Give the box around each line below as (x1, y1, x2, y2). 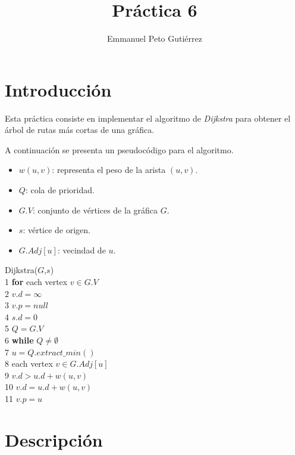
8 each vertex (5, 357, 53, 370)
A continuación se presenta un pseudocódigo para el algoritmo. (5, 143, 234, 156)
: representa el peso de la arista (52, 163, 166, 176)
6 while (5, 333, 34, 346)
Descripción (5, 427, 103, 451)
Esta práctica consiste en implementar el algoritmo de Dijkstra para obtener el (5, 112, 291, 124)
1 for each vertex (5, 276, 68, 287)
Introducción (5, 77, 112, 101)
